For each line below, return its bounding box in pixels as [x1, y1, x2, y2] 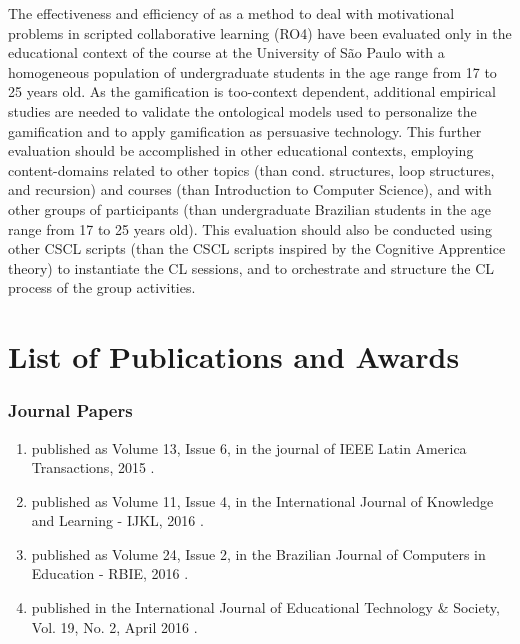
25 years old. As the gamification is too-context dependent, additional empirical [8, 81, 496, 102]
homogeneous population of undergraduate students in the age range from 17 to [8, 61, 497, 82]
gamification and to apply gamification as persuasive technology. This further [8, 120, 482, 141]
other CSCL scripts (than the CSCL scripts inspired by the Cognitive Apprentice [8, 238, 506, 259]
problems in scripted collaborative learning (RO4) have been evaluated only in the [8, 22, 512, 43]
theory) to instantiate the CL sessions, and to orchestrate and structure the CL [8, 257, 495, 278]
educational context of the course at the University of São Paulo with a [8, 42, 445, 63]
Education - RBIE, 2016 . [31, 563, 189, 584]
